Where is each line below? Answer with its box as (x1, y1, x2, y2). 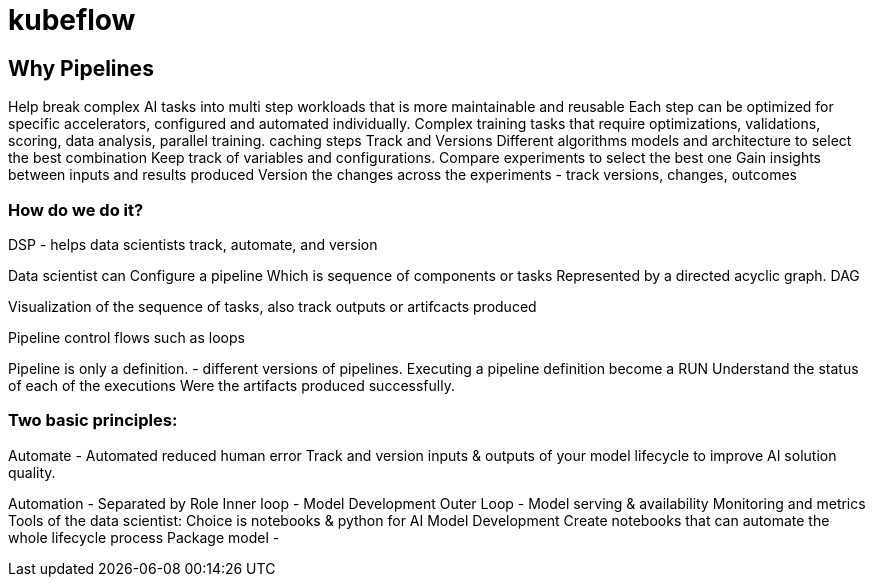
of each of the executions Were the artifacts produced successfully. (8, 376, 455, 394)
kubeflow (8, 3, 136, 37)
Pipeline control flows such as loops (8, 328, 245, 346)
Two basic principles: (8, 410, 178, 431)
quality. (8, 463, 56, 481)
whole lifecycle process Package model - (8, 528, 280, 546)
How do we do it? (8, 199, 144, 220)
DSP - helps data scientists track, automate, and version (8, 235, 378, 253)
